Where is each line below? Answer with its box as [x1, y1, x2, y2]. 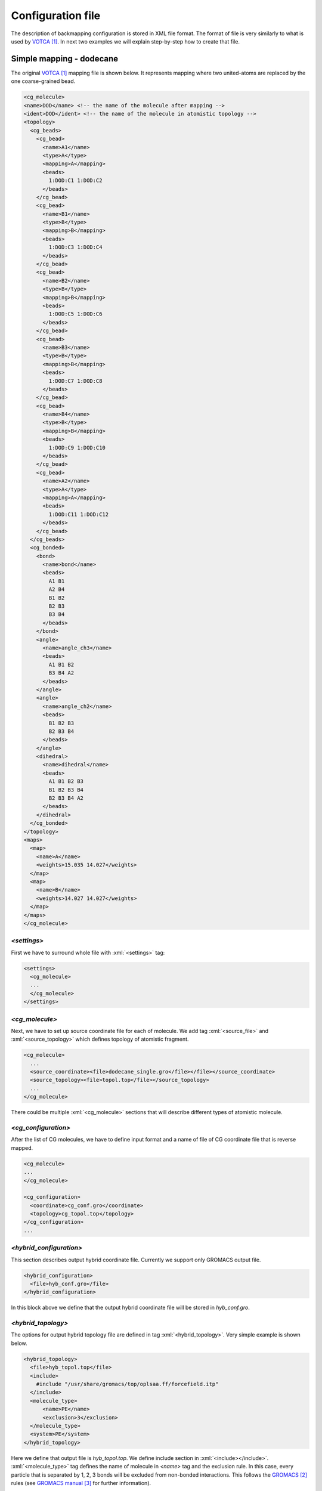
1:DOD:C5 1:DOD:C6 [48, 311, 103, 317]
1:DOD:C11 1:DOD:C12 [48, 511, 109, 518]
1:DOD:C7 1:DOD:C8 [48, 378, 103, 384]
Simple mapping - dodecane [11, 54, 119, 64]
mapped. [11, 1144, 33, 1151]
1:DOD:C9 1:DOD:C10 [48, 444, 106, 451]
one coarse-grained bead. [11, 78, 76, 85]
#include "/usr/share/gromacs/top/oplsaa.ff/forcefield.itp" [36, 1381, 219, 1388]
